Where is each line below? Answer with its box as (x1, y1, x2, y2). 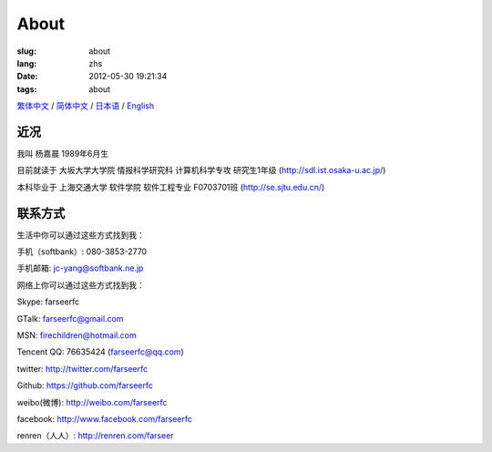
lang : (16, 57, 37, 68)
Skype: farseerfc (16, 296, 80, 307)
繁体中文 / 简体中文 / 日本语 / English (16, 100, 155, 111)
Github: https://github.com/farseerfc (16, 380, 154, 391)
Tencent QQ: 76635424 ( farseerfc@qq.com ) (16, 346, 184, 357)
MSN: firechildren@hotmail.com (16, 330, 137, 341)
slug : (16, 46, 36, 56)
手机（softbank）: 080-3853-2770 (16, 246, 148, 257)
